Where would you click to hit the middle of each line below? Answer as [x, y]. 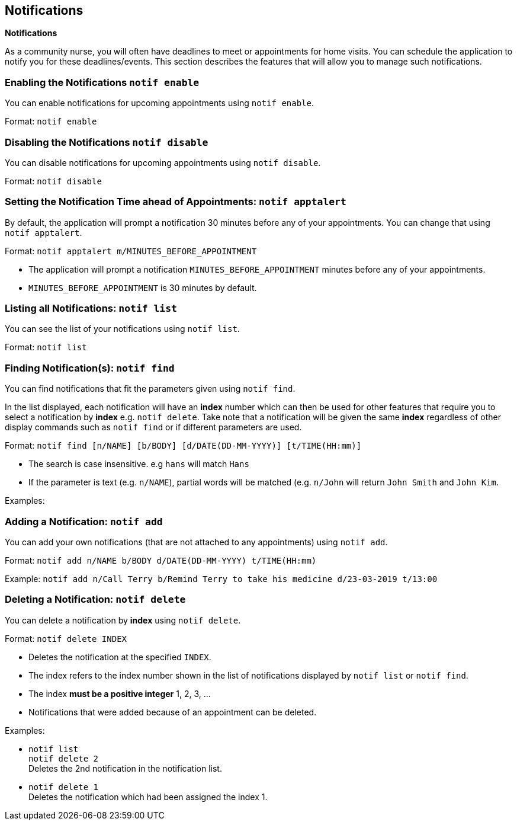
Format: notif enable [51, 121]
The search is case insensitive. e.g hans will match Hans [139, 464]
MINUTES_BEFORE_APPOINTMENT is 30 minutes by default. [143, 287]
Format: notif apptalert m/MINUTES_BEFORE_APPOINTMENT [131, 251]
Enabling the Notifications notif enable [102, 82]
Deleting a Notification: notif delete [95, 599]
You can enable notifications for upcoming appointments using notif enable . [160, 103]
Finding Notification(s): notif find [90, 368]
